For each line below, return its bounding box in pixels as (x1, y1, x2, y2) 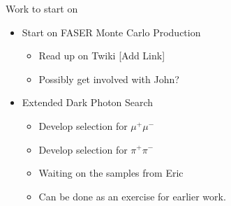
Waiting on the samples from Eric (38, 165, 184, 180)
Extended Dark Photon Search (22, 95, 154, 110)
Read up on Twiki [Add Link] (38, 48, 165, 63)
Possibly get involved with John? (38, 71, 179, 86)
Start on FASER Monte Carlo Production (22, 24, 201, 39)
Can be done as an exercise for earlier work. (38, 189, 226, 203)
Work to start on (6, 1, 78, 15)
